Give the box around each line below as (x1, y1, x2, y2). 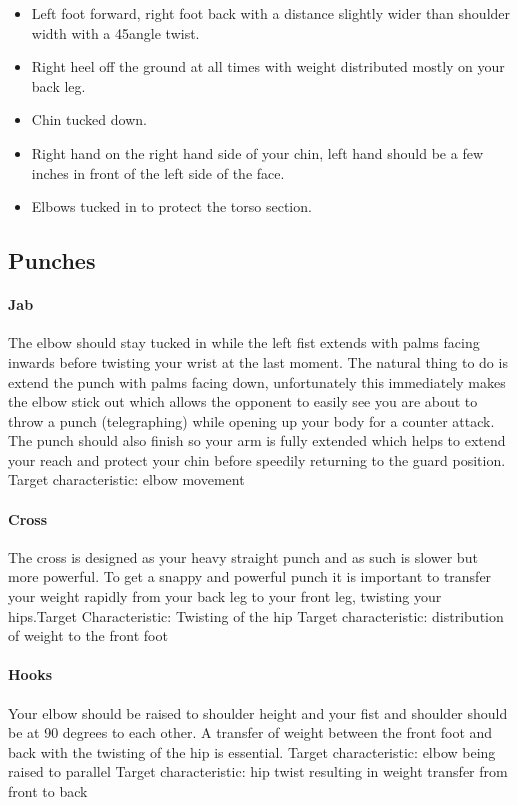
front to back (8, 781, 88, 802)
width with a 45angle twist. (31, 22, 200, 43)
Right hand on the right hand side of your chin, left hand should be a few (31, 142, 484, 163)
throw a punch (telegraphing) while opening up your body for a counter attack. (8, 410, 495, 431)
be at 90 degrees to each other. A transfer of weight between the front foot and (8, 722, 493, 743)
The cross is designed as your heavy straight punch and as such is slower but (8, 546, 478, 567)
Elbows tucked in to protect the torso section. (31, 196, 312, 217)
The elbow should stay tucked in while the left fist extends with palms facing (8, 332, 480, 353)
